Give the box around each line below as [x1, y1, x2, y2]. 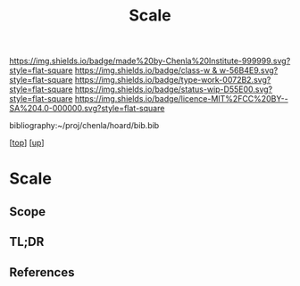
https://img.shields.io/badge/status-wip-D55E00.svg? [74, 84, 273, 94]
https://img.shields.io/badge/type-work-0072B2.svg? [74, 75, 271, 86]
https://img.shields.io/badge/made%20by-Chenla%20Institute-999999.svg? [9, 55, 291, 67]
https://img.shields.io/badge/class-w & [74, 65, 218, 76]
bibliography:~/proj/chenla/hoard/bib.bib [9, 120, 160, 131]
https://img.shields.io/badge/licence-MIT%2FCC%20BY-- [74, 94, 288, 104]
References [9, 265, 75, 280]
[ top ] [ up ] [9, 137, 45, 148]
